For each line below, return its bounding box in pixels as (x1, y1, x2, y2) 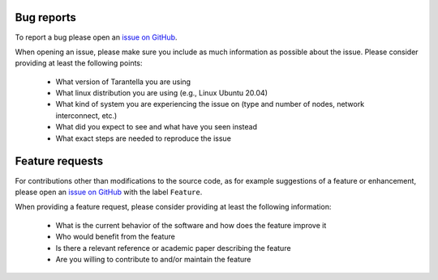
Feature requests (15, 155, 104, 168)
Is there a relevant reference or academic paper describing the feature (55, 243, 291, 252)
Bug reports (15, 11, 77, 24)
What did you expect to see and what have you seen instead (55, 122, 258, 132)
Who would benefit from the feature (55, 231, 176, 242)
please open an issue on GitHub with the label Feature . (15, 187, 203, 197)
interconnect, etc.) (55, 110, 118, 121)
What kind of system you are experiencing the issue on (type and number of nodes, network (55, 100, 365, 109)
